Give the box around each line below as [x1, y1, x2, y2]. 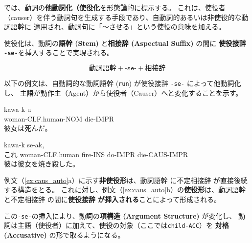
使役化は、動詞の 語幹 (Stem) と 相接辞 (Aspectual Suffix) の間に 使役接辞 [4, 38, 246, 48]
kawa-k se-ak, [4, 140, 45, 150]
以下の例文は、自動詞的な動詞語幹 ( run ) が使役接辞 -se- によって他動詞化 [4, 78, 241, 88]
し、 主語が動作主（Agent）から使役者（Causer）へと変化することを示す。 [4, 87, 243, 98]
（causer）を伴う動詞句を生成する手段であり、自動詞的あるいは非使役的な [4, 12, 242, 22]
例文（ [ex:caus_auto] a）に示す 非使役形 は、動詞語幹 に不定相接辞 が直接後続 [4, 175, 248, 185]
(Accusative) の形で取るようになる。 [4, 229, 125, 240]
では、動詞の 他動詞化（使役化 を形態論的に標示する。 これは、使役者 [4, 2, 226, 12]
